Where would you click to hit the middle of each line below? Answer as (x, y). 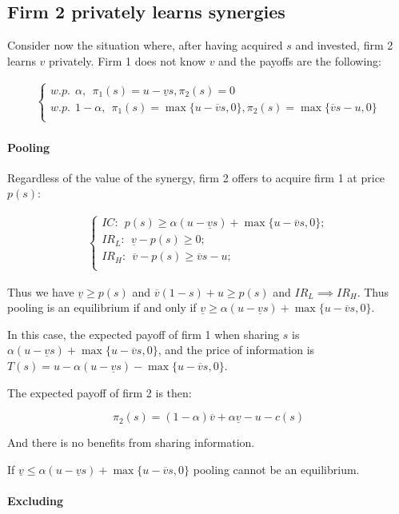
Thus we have (41, 291)
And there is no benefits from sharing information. (131, 442)
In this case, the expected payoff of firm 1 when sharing (144, 334)
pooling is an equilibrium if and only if (102, 307)
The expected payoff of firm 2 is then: (100, 392)
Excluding (36, 500)
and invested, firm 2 (344, 45)
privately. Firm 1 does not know (127, 60)
